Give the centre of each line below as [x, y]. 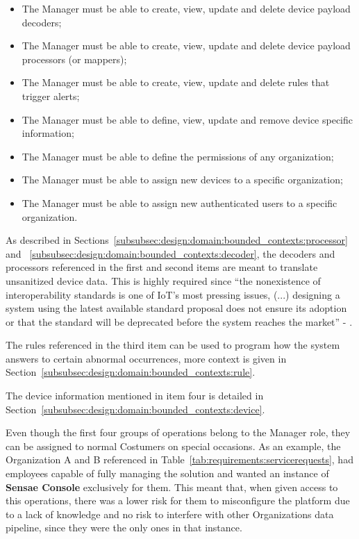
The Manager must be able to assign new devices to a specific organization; [182, 180]
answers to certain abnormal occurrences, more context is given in [146, 358]
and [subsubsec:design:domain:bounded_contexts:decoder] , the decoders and [170, 253]
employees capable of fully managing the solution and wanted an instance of [167, 473]
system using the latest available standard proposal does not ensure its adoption [176, 308]
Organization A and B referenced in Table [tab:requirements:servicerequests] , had [179, 459]
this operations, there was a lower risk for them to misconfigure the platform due [178, 500]
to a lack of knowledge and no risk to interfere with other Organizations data [170, 514]
